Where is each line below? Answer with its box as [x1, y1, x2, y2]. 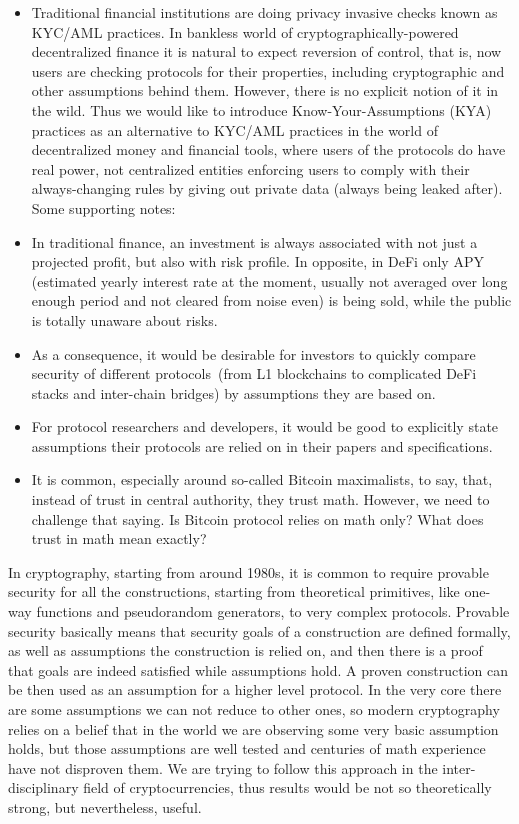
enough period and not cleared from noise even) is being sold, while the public [31, 290, 512, 311]
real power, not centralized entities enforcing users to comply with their [31, 158, 470, 179]
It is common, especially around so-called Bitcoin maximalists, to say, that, [31, 469, 493, 490]
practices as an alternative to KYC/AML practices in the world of [31, 119, 438, 140]
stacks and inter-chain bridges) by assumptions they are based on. [31, 382, 436, 403]
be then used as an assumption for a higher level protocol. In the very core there [8, 679, 502, 700]
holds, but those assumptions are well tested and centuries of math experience [8, 738, 486, 759]
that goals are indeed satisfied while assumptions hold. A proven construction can [8, 659, 508, 680]
